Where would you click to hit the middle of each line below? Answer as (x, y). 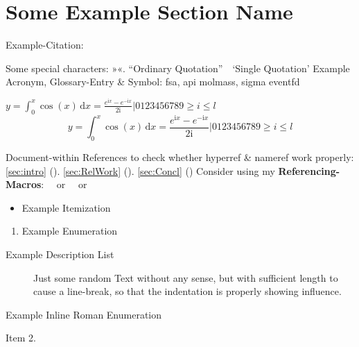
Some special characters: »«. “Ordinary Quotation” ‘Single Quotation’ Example (178, 68)
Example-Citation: (45, 45)
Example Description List (60, 254)
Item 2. (21, 338)
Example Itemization (66, 207)
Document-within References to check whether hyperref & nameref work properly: (180, 157)
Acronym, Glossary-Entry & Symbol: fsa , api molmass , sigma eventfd (153, 82)
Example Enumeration (70, 231)
